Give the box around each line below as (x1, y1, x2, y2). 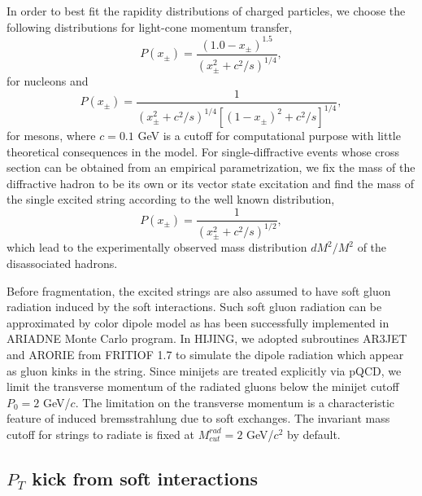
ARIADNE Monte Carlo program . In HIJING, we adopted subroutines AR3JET (7, 330, 407, 347)
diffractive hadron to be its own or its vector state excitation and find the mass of (7, 174, 415, 191)
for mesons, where (7, 127, 96, 144)
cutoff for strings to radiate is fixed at (7, 425, 194, 442)
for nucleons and (7, 72, 89, 90)
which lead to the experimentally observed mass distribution (7, 239, 307, 256)
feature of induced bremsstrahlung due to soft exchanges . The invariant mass (7, 410, 390, 427)
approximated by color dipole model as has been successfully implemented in (7, 314, 389, 331)
